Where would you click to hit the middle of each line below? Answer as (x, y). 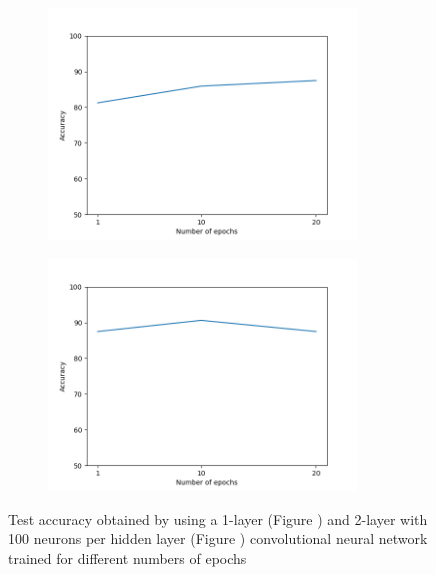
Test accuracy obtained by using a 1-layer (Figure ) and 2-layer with (218, 518)
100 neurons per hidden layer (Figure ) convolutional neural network (218, 538)
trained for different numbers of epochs (127, 557)
